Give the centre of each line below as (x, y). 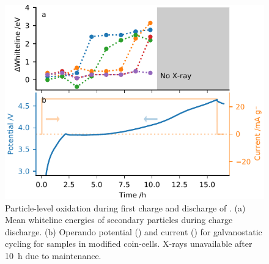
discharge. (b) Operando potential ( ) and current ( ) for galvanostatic (134, 231)
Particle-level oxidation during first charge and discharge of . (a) (125, 207)
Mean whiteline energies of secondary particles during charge (119, 220)
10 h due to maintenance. (53, 255)
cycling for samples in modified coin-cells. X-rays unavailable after (129, 244)
